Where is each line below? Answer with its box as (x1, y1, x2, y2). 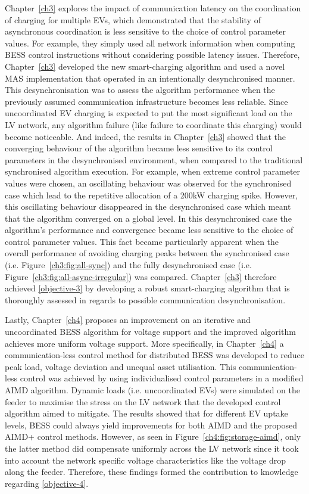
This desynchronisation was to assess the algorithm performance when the (5, 83, 275, 96)
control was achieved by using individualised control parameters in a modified (20, 372, 304, 384)
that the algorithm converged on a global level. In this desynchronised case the (5, 212, 292, 224)
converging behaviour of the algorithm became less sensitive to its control (5, 142, 273, 154)
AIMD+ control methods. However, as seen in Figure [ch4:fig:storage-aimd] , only (5, 430, 301, 443)
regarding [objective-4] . (5, 477, 89, 489)
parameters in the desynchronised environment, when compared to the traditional (5, 153, 303, 166)
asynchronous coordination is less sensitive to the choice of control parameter (5, 25, 286, 38)
